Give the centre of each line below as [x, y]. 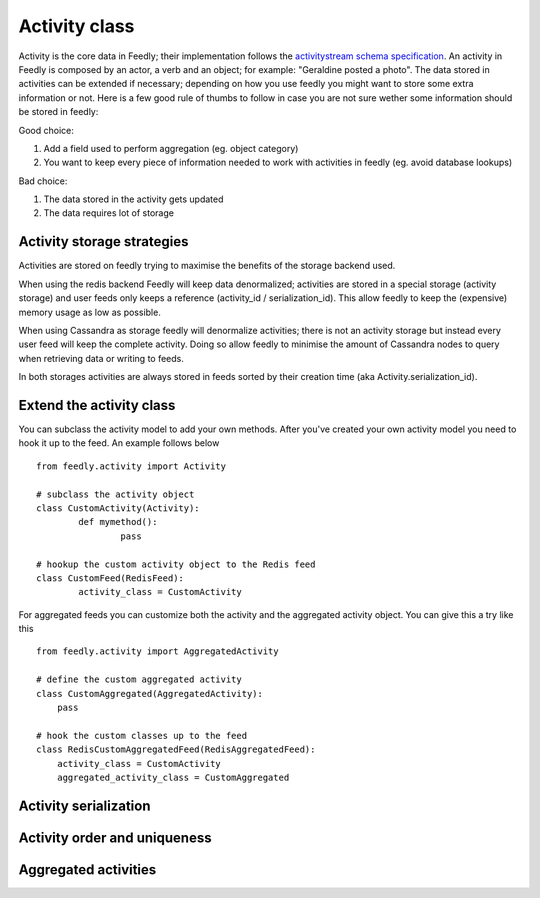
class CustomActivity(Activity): [118, 508]
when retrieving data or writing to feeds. [101, 358]
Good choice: [46, 130]
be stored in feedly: [58, 112]
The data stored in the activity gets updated [133, 199]
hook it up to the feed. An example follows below [119, 443]
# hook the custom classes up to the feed [142, 735]
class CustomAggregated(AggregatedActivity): [150, 693]
